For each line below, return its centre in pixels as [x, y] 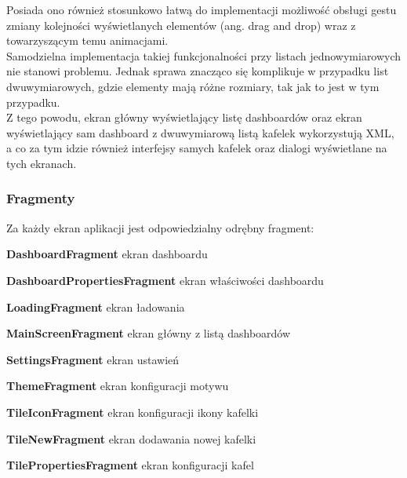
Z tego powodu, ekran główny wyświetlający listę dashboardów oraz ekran [184, 117]
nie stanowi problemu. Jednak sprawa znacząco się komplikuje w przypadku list [198, 71]
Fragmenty [41, 198]
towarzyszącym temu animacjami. [87, 40]
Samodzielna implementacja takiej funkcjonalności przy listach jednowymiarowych [204, 55]
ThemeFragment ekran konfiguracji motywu [118, 386]
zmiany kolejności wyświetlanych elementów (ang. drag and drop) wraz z [181, 25]
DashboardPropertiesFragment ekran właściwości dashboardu [165, 280]
